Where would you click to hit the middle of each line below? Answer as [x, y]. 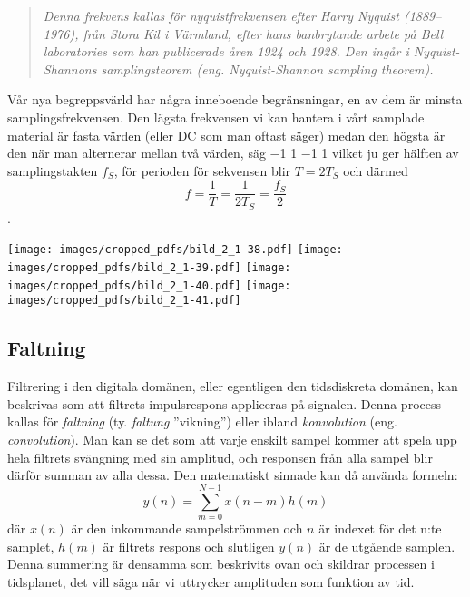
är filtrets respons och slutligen [189, 546]
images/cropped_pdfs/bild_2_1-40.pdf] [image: [149, 285]
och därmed [376, 170]
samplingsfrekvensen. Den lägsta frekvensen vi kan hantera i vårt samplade [216, 117]
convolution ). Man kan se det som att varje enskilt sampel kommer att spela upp [232, 440]
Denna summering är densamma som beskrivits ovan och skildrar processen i [221, 564]
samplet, [31, 546]
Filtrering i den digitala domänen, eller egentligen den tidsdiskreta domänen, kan [233, 386]
